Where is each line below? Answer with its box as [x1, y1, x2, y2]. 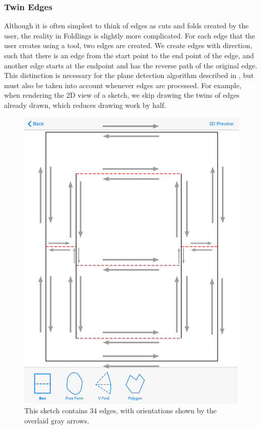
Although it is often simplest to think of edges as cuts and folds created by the [4, 20, 249, 31]
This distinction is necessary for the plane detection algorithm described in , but [4, 70, 254, 81]
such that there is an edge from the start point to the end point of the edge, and [4, 50, 254, 60]
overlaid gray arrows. [24, 415, 89, 426]
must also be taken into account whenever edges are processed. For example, [4, 80, 242, 90]
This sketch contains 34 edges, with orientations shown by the [24, 405, 217, 416]
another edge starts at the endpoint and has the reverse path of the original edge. [4, 60, 257, 70]
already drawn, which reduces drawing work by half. [4, 99, 166, 110]
